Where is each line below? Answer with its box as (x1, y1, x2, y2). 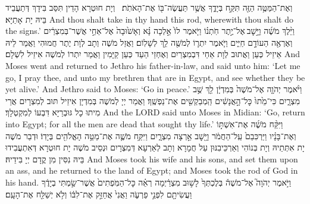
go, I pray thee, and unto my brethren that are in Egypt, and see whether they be (5, 71, 305, 83)
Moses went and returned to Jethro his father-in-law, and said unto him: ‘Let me (5, 59, 300, 71)
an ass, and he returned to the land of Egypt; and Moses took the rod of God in (5, 164, 298, 177)
